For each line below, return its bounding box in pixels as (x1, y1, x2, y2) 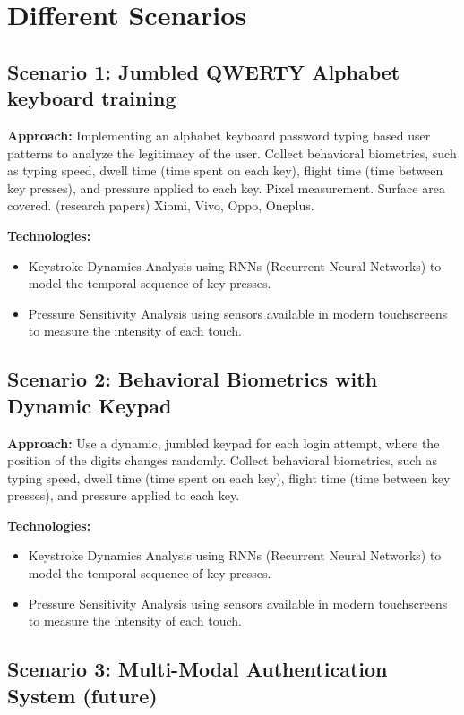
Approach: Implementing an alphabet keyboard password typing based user (7, 125, 431, 144)
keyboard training (7, 84, 176, 112)
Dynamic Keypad (7, 391, 172, 419)
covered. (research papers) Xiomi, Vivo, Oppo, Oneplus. (7, 196, 314, 215)
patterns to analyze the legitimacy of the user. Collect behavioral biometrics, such (7, 143, 457, 162)
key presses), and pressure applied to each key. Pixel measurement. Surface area (7, 178, 445, 197)
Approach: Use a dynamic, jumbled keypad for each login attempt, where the (7, 433, 440, 452)
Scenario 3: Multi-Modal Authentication (7, 655, 388, 683)
